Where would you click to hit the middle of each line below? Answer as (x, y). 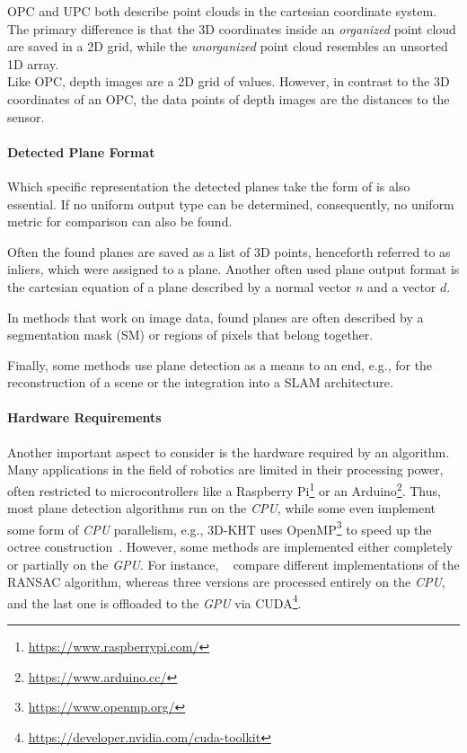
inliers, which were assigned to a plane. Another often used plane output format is (233, 269)
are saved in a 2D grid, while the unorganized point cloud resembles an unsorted (228, 46)
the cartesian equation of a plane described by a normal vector (180, 286)
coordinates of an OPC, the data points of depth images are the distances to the (229, 98)
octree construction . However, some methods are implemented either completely (230, 546)
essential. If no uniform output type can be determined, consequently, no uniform (231, 204)
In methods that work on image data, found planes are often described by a (216, 317)
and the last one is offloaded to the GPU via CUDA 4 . (154, 601)
